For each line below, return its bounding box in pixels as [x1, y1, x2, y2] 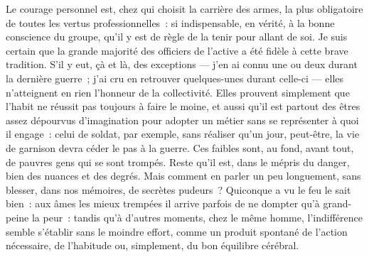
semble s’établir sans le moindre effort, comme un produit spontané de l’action [6, 224, 348, 239]
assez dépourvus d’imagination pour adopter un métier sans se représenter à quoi [6, 112, 359, 127]
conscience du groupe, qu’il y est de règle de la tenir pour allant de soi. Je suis [6, 29, 348, 44]
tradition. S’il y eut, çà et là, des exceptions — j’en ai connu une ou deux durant [6, 57, 358, 72]
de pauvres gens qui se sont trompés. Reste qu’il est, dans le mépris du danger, [6, 154, 350, 169]
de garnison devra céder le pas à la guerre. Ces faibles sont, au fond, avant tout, [6, 140, 354, 155]
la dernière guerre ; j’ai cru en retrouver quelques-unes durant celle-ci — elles [6, 70, 344, 85]
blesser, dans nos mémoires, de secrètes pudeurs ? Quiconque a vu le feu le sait [6, 182, 351, 197]
